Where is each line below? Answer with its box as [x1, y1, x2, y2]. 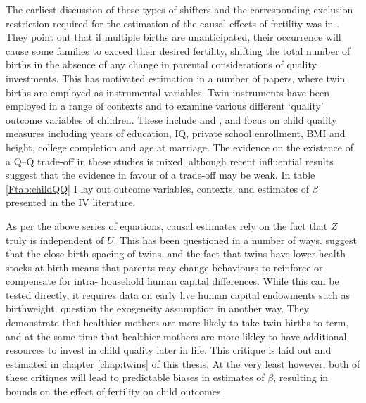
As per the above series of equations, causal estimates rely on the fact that [6, 218, 328, 233]
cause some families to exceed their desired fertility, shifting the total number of [6, 43, 351, 58]
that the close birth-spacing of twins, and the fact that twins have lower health [6, 246, 346, 261]
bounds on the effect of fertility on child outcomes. [6, 384, 224, 399]
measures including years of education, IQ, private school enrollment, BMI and [6, 126, 346, 141]
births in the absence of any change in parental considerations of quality [6, 57, 317, 72]
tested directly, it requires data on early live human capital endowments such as [6, 287, 350, 302]
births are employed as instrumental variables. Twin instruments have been [6, 84, 329, 99]
